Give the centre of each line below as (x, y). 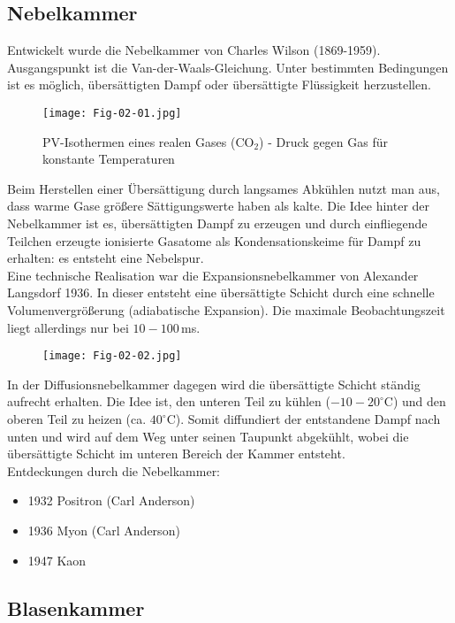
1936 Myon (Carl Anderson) (104, 530)
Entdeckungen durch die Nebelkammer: (114, 470)
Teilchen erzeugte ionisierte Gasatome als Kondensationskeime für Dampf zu (214, 240)
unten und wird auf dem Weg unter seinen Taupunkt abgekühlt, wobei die (208, 436)
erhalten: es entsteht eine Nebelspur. (106, 258)
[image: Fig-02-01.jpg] (112, 113)
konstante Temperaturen (109, 159)
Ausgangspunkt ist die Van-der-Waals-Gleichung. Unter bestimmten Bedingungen (228, 67)
